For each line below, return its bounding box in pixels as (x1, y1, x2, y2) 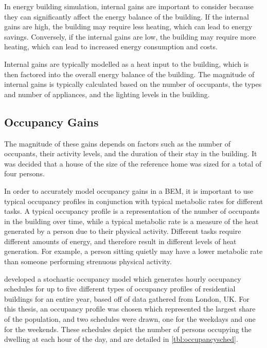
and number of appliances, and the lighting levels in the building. (4, 88, 210, 99)
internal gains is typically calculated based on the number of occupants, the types (4, 79, 262, 89)
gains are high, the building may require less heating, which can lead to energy (4, 21, 253, 32)
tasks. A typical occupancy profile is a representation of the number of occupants (4, 206, 260, 216)
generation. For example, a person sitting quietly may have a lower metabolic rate (4, 246, 263, 257)
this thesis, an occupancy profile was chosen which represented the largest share (4, 303, 256, 314)
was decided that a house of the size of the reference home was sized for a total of (4, 158, 262, 169)
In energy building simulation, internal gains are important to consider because (4, 1, 254, 11)
